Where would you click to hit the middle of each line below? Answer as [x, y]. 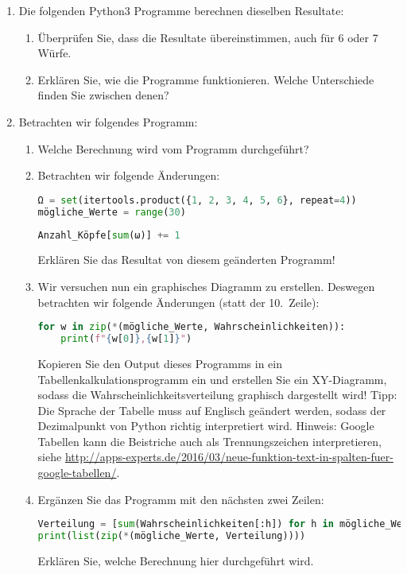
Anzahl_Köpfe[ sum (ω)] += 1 [109, 235]
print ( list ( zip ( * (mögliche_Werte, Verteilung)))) [172, 536]
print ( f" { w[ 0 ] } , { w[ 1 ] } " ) [126, 339]
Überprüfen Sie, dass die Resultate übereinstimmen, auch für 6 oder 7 [208, 37]
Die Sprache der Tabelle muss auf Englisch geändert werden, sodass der [212, 410]
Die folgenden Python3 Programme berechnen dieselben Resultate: [181, 10]
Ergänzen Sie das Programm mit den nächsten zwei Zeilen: [181, 499]
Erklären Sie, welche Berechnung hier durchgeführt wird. [176, 560]
